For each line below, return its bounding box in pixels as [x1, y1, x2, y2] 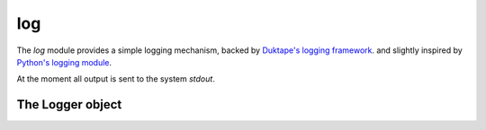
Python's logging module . [16, 56, 112, 67]
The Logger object [16, 97, 122, 112]
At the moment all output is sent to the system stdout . [16, 74, 215, 84]
